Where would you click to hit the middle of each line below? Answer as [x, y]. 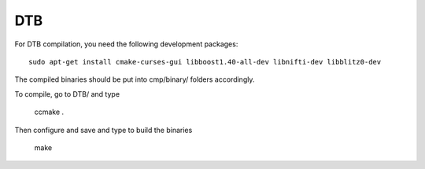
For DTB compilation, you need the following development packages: [126, 44]
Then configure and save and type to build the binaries [103, 130]
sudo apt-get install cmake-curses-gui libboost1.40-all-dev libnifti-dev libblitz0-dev [205, 62]
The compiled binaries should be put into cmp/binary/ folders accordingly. [135, 79]
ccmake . [49, 112]
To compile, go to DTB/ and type [67, 94]
